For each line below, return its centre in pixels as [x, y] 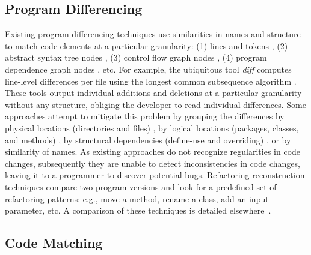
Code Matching [54, 243]
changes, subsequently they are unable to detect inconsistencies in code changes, [152, 163]
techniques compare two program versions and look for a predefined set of [141, 186]
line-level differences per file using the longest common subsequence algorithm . [151, 81]
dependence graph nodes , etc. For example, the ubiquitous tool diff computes [148, 69]
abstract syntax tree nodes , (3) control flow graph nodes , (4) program [136, 57]
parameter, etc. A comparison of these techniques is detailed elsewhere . [138, 210]
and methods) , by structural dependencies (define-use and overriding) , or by [148, 139]
